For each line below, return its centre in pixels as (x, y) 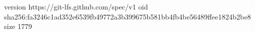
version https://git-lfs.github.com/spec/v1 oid (76, 6)
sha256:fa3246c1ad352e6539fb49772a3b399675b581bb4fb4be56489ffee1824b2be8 (128, 16)
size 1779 (18, 26)
